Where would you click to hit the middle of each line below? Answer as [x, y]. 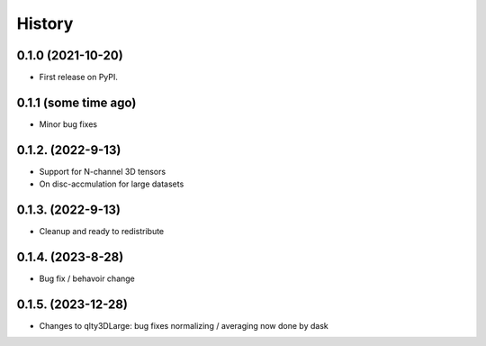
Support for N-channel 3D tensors [103, 171]
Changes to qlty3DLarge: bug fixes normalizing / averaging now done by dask [184, 325]
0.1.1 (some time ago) [76, 102]
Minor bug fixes [68, 124]
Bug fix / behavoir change [87, 278]
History [45, 23]
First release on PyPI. [79, 77]
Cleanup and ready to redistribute [102, 232]
